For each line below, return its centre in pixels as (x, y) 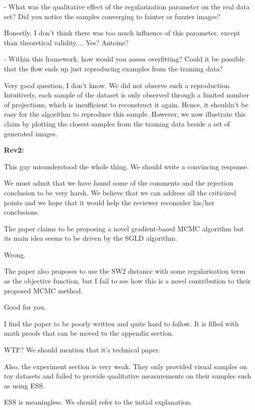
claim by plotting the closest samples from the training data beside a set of (117, 123)
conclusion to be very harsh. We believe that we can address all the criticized (120, 192)
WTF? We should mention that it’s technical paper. (82, 350)
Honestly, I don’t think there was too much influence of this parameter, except (122, 33)
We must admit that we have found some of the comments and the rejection (119, 183)
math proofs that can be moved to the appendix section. (89, 333)
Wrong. (15, 254)
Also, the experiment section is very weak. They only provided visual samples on (126, 366)
